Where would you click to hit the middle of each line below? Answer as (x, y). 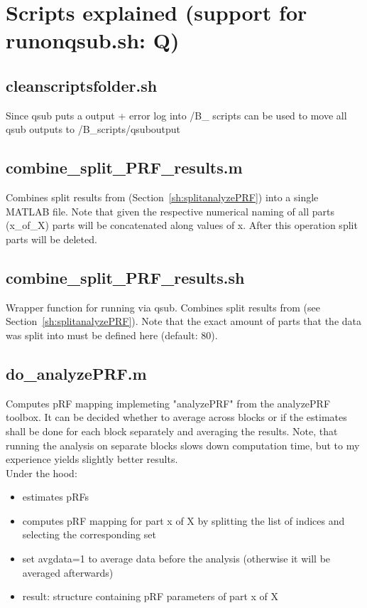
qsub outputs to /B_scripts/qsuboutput (93, 129)
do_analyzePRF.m (76, 373)
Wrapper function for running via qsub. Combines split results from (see (163, 307)
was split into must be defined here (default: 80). (112, 335)
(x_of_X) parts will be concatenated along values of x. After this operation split (182, 225)
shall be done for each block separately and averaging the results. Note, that (172, 431)
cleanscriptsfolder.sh (82, 85)
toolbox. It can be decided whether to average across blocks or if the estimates (176, 417)
